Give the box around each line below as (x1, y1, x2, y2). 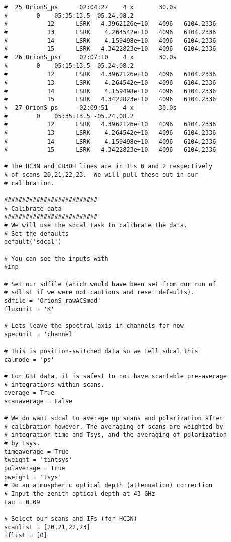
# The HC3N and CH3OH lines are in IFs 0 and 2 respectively (4, 163, 213, 170)
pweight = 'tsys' (4, 473, 62, 481)
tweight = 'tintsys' (4, 456, 73, 464)
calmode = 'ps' (4, 356, 55, 363)
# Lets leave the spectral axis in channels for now (4, 322, 184, 329)
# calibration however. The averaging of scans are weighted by (4, 423, 223, 430)
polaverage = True (4, 465, 65, 472)
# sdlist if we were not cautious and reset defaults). (4, 289, 195, 296)
